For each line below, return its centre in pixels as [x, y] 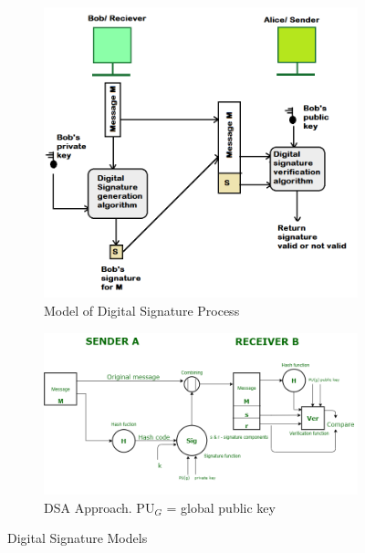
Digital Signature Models [78, 538]
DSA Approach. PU [99, 507]
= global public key [221, 507]
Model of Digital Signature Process [142, 310]
